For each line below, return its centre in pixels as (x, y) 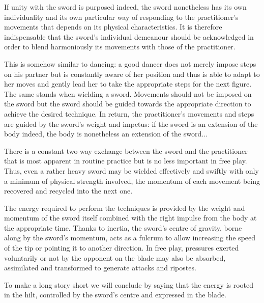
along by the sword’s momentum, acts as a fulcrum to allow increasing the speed (130, 238)
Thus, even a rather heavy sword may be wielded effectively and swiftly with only (131, 170)
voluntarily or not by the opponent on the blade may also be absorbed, (115, 257)
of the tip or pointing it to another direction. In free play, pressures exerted (122, 248)
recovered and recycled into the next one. (68, 191)
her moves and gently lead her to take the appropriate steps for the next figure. (128, 84)
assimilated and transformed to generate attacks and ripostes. (100, 268)
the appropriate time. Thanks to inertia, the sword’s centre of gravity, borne (123, 227)
